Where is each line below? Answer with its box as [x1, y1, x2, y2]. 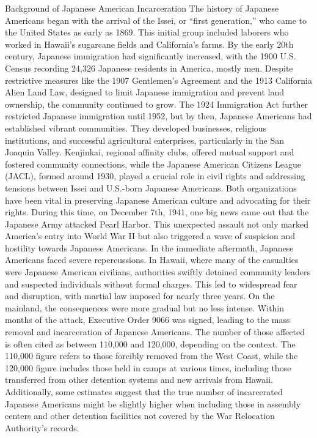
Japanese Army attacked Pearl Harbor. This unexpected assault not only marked [5, 217, 309, 230]
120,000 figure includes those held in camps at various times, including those [5, 361, 291, 374]
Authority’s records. [5, 421, 79, 434]
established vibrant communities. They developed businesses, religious [5, 121, 267, 134]
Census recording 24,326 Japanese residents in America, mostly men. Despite [5, 61, 293, 74]
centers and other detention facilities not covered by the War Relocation [5, 409, 275, 422]
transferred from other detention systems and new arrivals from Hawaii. [5, 373, 273, 386]
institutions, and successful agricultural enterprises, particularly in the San [5, 133, 285, 146]
